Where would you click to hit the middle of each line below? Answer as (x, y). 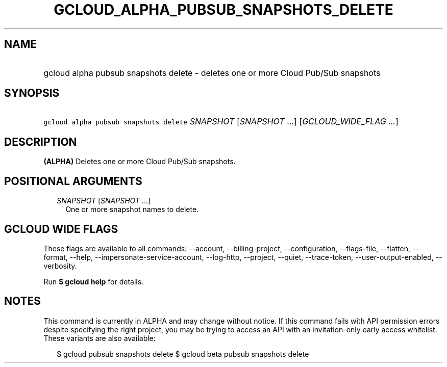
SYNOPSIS (32, 93)
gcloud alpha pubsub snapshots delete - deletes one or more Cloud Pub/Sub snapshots (212, 73)
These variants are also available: (100, 338)
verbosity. (60, 266)
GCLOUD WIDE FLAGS (61, 229)
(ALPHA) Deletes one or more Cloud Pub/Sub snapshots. (140, 162)
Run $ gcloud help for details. (94, 281)
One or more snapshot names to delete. (132, 209)
